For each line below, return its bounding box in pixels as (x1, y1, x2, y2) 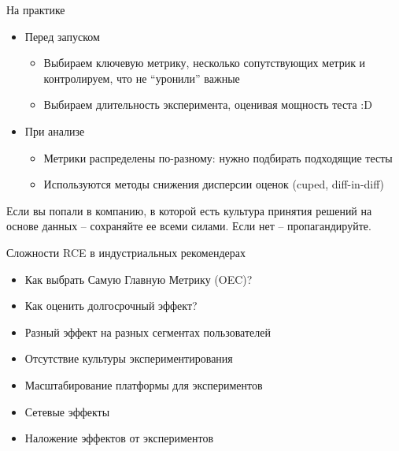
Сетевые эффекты (24, 403, 110, 419)
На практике (6, 2, 65, 17)
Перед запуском (24, 28, 100, 44)
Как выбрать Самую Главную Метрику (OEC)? (24, 270, 253, 287)
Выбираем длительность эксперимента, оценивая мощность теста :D (43, 96, 372, 113)
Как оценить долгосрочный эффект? (24, 297, 198, 314)
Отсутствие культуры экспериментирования (24, 350, 233, 367)
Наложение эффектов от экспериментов (24, 430, 214, 446)
